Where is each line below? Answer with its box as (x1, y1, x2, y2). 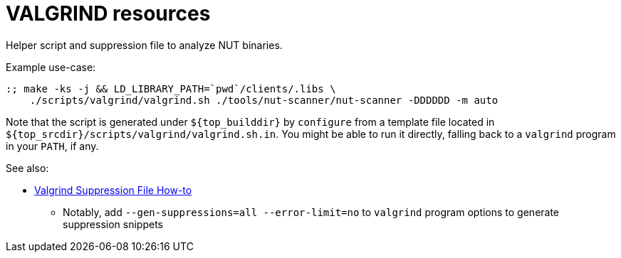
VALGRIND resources (6, 1, 211, 26)
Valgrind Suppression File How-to (34, 183, 192, 196)
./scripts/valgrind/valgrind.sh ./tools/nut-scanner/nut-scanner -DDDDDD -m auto (29, 94, 499, 106)
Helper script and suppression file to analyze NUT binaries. (6, 38, 283, 51)
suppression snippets (63, 217, 163, 230)
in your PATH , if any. (6, 139, 99, 152)
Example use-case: (6, 60, 96, 73)
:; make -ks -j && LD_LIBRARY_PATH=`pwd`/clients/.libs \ (6, 82, 336, 95)
